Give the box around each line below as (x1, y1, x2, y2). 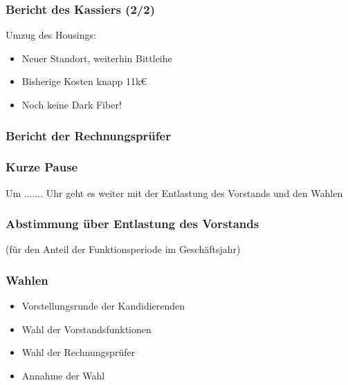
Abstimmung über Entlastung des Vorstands (6, 215, 259, 232)
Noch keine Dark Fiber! (21, 97, 122, 111)
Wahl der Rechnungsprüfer (21, 345, 136, 359)
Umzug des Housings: (6, 28, 96, 42)
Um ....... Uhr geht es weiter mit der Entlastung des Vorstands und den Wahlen (6, 185, 343, 200)
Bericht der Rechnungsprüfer (6, 126, 171, 144)
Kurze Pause (6, 158, 78, 176)
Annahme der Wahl (21, 368, 105, 383)
